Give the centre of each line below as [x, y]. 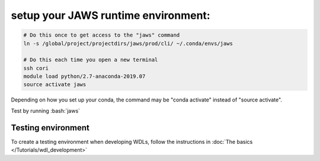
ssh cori [36, 68]
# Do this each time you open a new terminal [91, 60]
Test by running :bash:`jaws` [45, 111]
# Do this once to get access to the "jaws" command [102, 35]
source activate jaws [55, 85]
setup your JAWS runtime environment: [111, 15]
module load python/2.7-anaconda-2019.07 [84, 76]
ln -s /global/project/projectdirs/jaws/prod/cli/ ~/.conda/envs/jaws [128, 43]
